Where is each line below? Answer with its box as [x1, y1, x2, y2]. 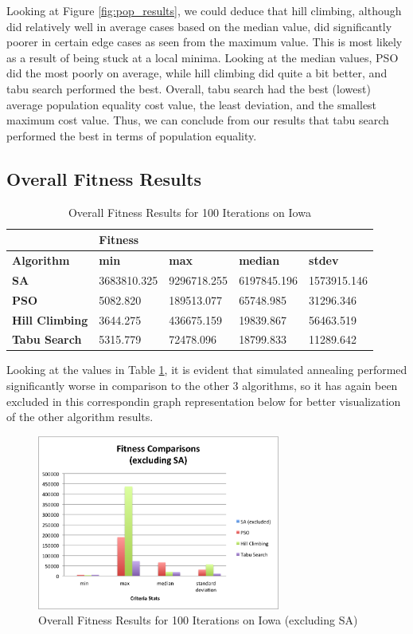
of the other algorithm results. [6, 408, 154, 425]
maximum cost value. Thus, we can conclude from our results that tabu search [6, 112, 389, 128]
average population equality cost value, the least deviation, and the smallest [6, 96, 377, 112]
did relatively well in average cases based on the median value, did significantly [6, 18, 392, 34]
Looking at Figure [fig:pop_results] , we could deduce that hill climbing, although [6, 2, 402, 18]
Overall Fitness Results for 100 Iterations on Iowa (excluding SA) [38, 612, 358, 628]
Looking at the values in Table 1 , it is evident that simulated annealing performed [6, 361, 407, 378]
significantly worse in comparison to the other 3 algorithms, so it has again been [6, 377, 398, 394]
